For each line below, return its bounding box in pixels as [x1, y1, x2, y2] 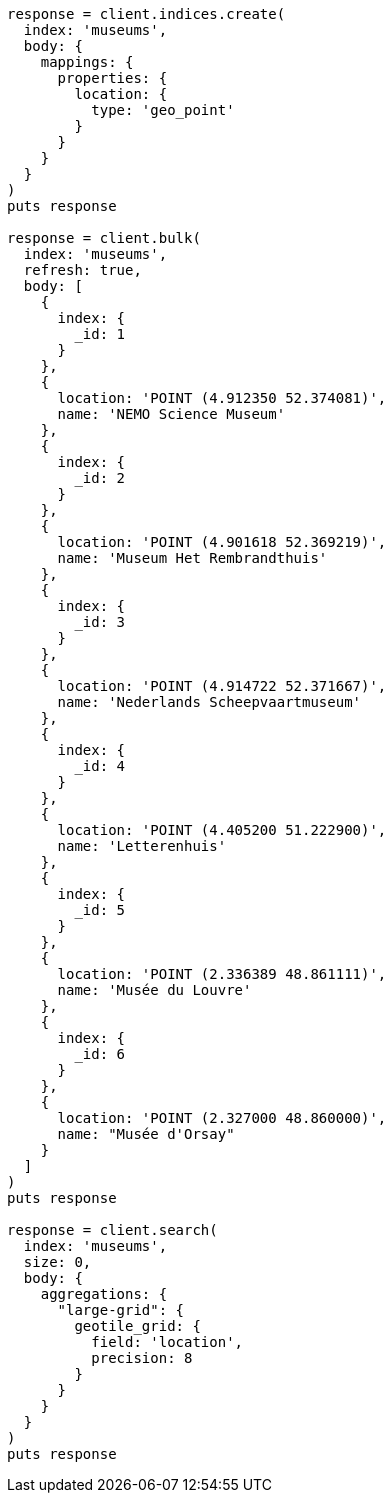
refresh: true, [23, 262, 142, 278]
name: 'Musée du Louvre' [57, 982, 252, 998]
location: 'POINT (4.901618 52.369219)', [57, 534, 387, 550]
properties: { [57, 70, 168, 86]
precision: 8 [91, 1350, 193, 1366]
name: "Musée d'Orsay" [57, 1126, 235, 1142]
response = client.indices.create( [7, 6, 286, 22]
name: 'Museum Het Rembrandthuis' [57, 550, 328, 566]
